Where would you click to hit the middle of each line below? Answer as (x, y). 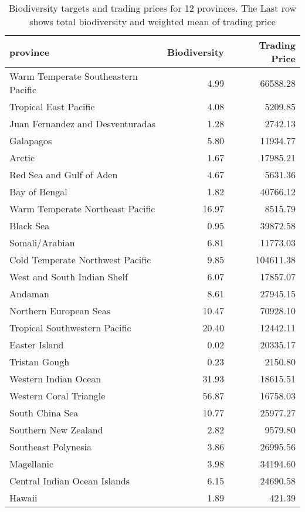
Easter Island (37, 345)
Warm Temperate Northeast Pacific (82, 208)
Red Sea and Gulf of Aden (64, 174)
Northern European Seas (60, 311)
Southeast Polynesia (50, 447)
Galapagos (31, 140)
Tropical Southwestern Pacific (70, 328)
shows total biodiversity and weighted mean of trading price (152, 21)
